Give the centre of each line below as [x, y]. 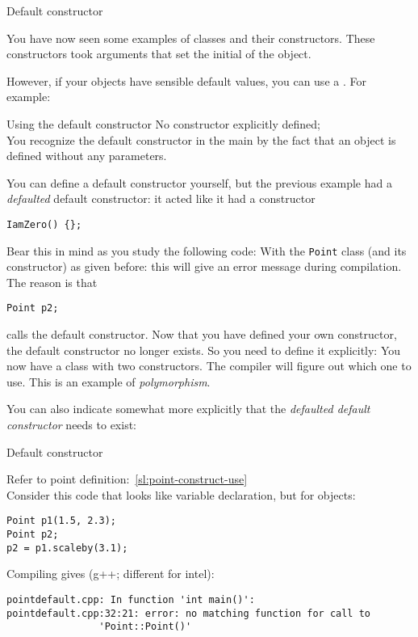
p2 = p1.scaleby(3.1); [67, 548]
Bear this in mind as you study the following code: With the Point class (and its [207, 250]
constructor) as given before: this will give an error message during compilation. [204, 266]
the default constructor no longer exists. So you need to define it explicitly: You [204, 350]
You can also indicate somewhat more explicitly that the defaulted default [188, 409]
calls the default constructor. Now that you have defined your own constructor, [202, 334]
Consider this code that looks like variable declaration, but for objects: [181, 494]
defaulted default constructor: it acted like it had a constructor [161, 198]
